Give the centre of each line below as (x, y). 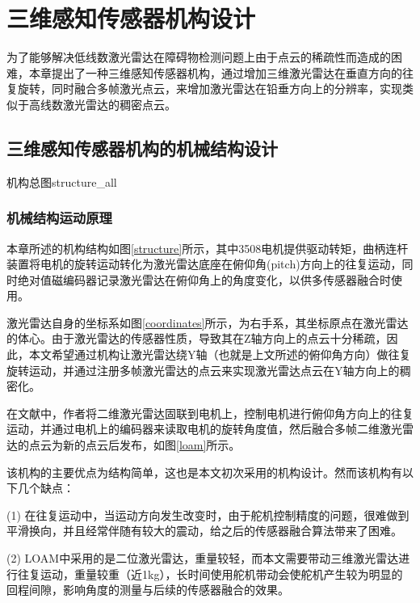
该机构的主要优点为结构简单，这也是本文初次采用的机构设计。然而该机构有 (204, 472)
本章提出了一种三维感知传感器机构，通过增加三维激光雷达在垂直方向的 (215, 72)
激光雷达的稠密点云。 (119, 104)
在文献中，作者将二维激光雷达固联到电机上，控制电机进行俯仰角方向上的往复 (210, 413)
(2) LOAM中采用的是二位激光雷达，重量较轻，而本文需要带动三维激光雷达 (203, 558)
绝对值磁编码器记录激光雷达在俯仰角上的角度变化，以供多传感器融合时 (204, 279)
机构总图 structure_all (62, 181)
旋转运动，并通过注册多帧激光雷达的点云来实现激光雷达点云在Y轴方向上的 (203, 370)
